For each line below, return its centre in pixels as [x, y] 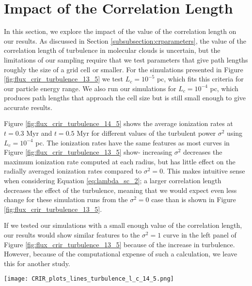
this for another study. [37, 263]
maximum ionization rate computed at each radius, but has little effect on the [120, 161]
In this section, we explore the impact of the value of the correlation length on [120, 31]
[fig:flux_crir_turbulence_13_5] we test [64, 79]
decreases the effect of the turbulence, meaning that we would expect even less [120, 190]
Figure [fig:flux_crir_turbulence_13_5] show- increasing [88, 152]
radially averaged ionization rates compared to [73, 171]
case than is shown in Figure [194, 199]
